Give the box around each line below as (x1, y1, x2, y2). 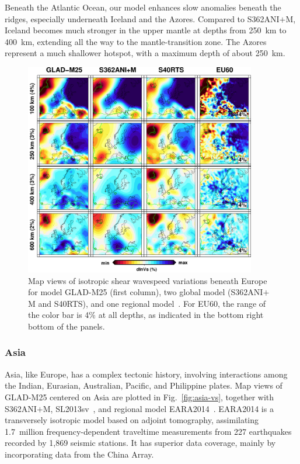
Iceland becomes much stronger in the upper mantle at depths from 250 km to (5, 24, 287, 36)
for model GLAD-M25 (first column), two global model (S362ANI (28, 286, 263, 298)
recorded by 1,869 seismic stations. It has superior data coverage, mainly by (5, 437, 276, 449)
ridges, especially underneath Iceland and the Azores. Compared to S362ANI (5, 12, 280, 25)
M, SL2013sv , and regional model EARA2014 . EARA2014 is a (43, 402, 274, 414)
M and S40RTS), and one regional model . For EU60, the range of (28, 297, 266, 309)
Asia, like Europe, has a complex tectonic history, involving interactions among (5, 368, 288, 380)
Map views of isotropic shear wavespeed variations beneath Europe (28, 274, 267, 286)
